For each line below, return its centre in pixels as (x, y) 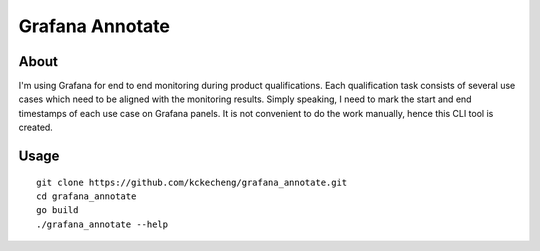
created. (36, 127)
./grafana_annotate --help (102, 224)
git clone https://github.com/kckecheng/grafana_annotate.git (192, 182)
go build (57, 210)
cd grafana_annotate (86, 196)
